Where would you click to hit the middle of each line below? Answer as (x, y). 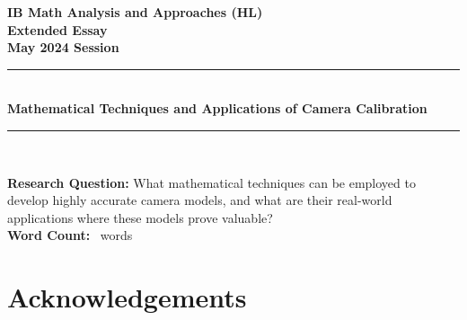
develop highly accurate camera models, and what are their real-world (200, 200)
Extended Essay (57, 29)
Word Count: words (70, 235)
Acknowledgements (127, 297)
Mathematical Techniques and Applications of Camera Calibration (217, 108)
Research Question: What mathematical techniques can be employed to (211, 182)
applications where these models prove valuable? (140, 217)
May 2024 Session (63, 47)
